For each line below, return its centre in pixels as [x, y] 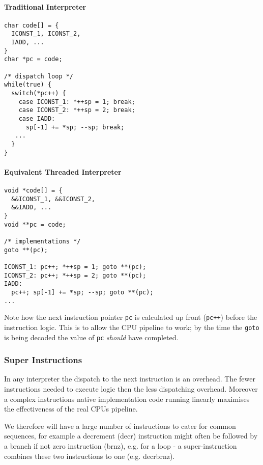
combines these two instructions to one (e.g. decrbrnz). [90, 456]
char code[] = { [32, 25]
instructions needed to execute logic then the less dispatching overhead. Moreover [131, 389]
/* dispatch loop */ [39, 76]
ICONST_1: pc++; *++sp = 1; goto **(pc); [75, 267]
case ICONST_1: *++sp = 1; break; [77, 102]
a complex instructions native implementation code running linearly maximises [127, 399]
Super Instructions [43, 360]
